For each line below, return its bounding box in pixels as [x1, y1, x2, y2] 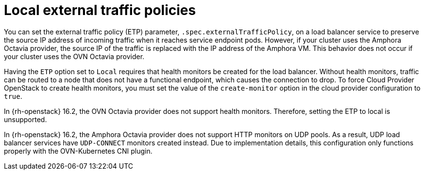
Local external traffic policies [4, 2, 196, 18]
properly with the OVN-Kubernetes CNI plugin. [4, 146, 153, 155]
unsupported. [4, 115, 47, 124]
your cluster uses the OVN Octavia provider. [4, 52, 145, 61]
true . [4, 92, 22, 100]
